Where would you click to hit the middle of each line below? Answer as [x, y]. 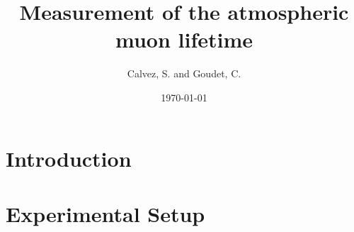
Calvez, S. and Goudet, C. [184, 73]
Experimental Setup [105, 213]
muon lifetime [184, 39]
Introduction [69, 158]
